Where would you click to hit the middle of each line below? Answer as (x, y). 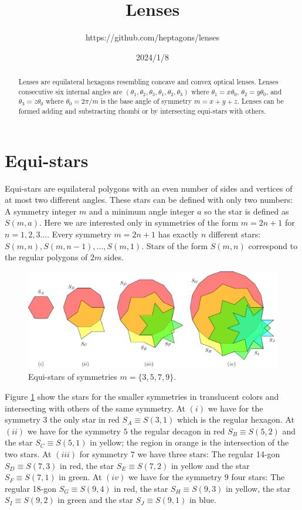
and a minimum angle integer (142, 211)
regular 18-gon (30, 488)
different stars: (235, 234)
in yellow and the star (210, 465)
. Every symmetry (79, 234)
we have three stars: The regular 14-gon (209, 454)
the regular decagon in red (178, 431)
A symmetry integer (41, 211)
